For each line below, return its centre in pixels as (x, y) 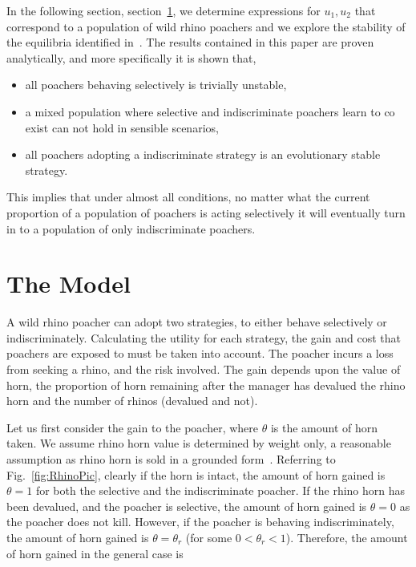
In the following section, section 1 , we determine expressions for (164, 10)
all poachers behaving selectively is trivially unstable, (156, 85)
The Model (69, 283)
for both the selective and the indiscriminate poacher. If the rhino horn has (220, 490)
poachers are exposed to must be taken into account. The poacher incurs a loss (200, 353)
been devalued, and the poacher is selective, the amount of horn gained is (187, 506)
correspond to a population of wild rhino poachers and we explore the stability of (206, 26)
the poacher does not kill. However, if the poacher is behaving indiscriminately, (200, 522)
